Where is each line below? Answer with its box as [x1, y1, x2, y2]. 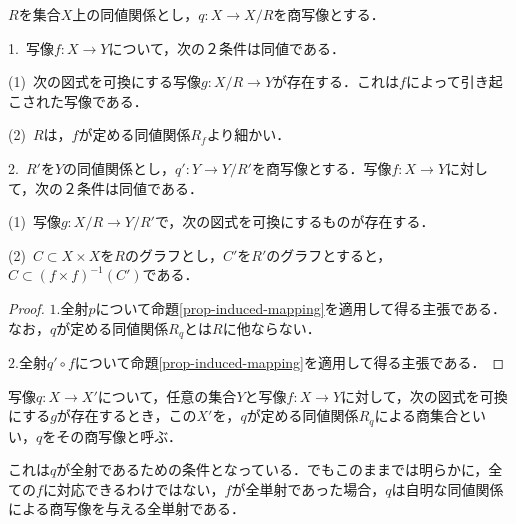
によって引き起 [405, 71, 503, 92]
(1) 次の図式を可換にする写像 [8, 71, 202, 92]
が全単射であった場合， [231, 478, 386, 499]
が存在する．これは [273, 71, 400, 92]
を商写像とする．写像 [251, 157, 392, 178]
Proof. [8, 297, 45, 318]
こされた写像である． [8, 90, 148, 111]
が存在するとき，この [56, 405, 197, 426]
